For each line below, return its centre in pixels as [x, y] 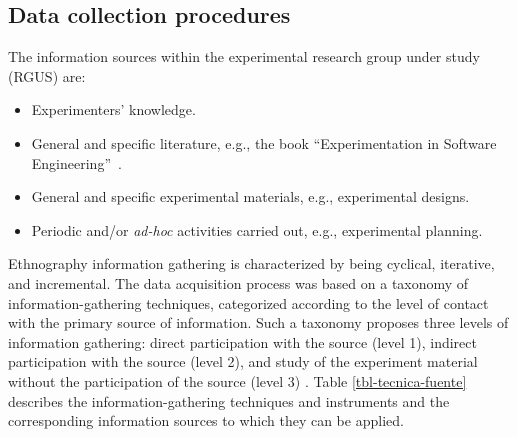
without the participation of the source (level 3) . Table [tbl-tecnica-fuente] [237, 380]
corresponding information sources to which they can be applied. [206, 420]
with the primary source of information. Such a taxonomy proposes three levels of [258, 322]
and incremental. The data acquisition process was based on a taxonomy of [238, 282]
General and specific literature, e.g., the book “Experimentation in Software [264, 142]
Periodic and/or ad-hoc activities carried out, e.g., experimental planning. [257, 229]
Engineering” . [76, 162]
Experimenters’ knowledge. [113, 109]
